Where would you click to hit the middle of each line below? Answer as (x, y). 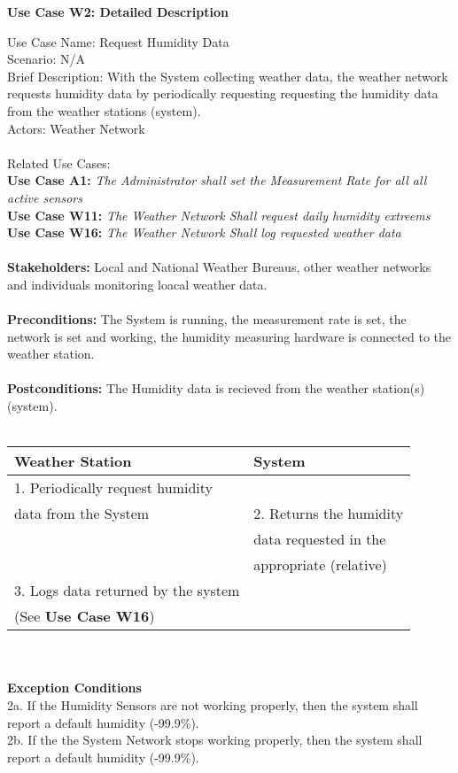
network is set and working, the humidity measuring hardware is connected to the (229, 336)
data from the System (82, 514)
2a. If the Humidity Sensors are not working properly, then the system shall (213, 705)
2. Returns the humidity (329, 514)
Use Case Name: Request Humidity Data (118, 41)
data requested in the (320, 539)
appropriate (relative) (320, 565)
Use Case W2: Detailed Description (118, 12)
